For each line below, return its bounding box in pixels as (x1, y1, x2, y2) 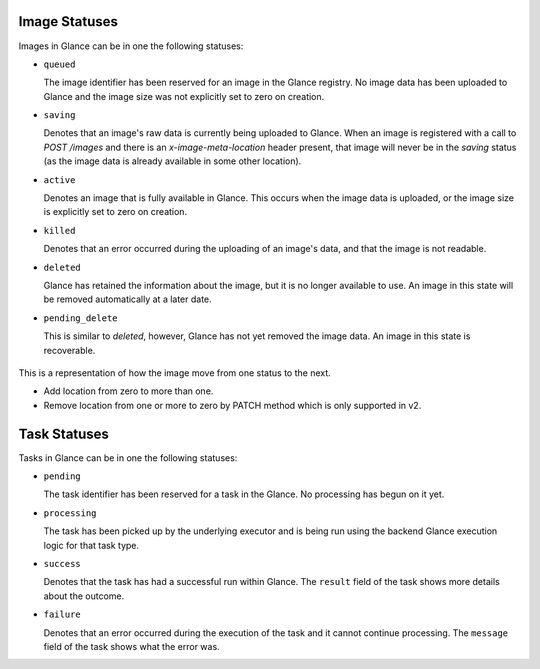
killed (43, 225, 76, 236)
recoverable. (43, 344, 96, 356)
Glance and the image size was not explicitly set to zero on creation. (43, 90, 325, 102)
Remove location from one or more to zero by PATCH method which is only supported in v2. (43, 399, 422, 411)
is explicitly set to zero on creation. (43, 206, 188, 218)
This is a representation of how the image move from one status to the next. (18, 366, 332, 379)
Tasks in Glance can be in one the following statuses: (18, 451, 238, 464)
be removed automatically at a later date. (43, 293, 212, 305)
